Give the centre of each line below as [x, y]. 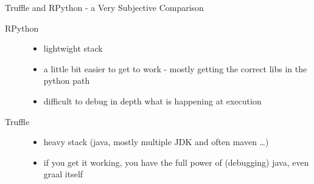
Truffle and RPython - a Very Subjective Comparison [104, 7]
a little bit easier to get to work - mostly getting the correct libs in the [175, 68]
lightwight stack [73, 48]
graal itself [63, 174]
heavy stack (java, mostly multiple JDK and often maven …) [156, 142]
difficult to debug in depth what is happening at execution [152, 101]
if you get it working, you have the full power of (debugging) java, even [176, 162]
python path [67, 80]
